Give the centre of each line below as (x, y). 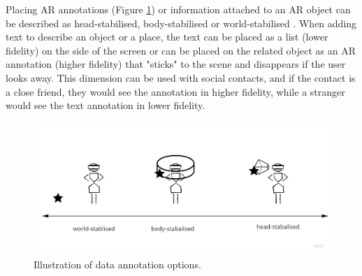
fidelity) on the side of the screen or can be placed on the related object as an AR (181, 50)
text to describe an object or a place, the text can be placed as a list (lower (167, 37)
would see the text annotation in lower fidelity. (106, 105)
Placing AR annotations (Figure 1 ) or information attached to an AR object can (178, 9)
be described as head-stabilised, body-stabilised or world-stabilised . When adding (181, 23)
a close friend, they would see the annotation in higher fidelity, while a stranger (175, 91)
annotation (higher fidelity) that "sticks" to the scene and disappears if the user (176, 64)
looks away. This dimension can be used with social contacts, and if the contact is (181, 77)
